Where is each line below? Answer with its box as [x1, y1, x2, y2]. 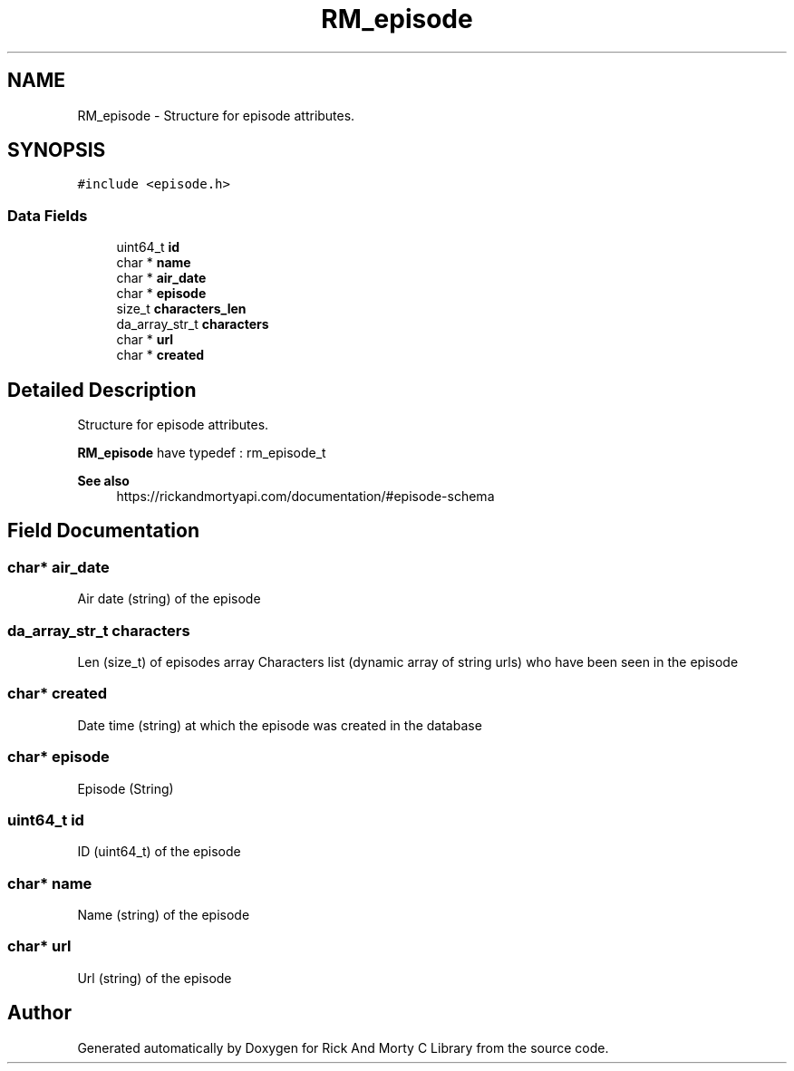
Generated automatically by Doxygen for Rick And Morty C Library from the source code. [77, 1039, 609, 1056]
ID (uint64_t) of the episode [77, 844, 241, 860]
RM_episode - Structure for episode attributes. [77, 107, 355, 123]
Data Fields [7, 206, 88, 225]
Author [7, 1001, 72, 1025]
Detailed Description [7, 378, 197, 401]
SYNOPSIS [7, 139, 106, 162]
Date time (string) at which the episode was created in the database [77, 717, 482, 733]
